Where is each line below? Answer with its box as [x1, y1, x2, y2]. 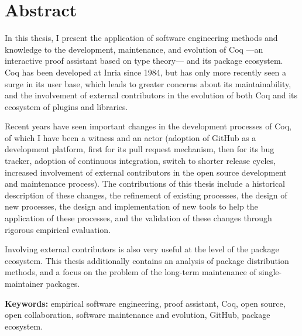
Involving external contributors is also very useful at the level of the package [5, 243, 279, 255]
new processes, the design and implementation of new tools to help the [5, 200, 258, 212]
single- [259, 266, 282, 278]
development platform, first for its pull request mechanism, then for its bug [5, 143, 274, 155]
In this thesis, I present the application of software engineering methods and [5, 32, 278, 44]
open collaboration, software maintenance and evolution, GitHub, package [5, 308, 270, 321]
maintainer [5, 277, 43, 289]
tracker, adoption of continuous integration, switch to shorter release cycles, [5, 155, 276, 167]
